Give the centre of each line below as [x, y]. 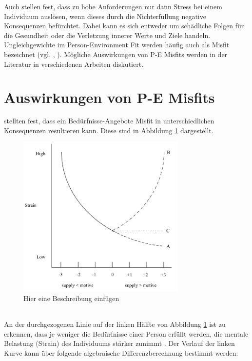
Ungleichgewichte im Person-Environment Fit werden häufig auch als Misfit [117, 45]
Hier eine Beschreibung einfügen [71, 298]
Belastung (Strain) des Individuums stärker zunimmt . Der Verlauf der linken [119, 343]
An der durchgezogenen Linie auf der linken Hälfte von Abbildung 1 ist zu [115, 324]
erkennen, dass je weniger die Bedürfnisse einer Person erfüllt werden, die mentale [126, 333]
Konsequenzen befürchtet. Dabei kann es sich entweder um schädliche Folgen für [124, 26]
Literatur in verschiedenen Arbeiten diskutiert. [74, 64]
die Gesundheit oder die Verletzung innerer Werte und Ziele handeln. [107, 35]
